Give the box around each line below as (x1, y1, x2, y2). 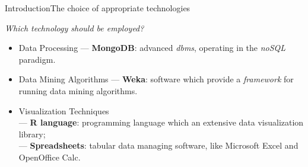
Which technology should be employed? (5, 21, 144, 34)
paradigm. (18, 53, 56, 65)
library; (18, 127, 46, 140)
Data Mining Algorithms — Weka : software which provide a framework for (18, 73, 294, 85)
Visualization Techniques (18, 104, 109, 117)
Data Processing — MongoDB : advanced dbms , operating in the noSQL (18, 41, 286, 54)
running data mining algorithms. (18, 84, 138, 97)
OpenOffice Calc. (18, 150, 81, 163)
